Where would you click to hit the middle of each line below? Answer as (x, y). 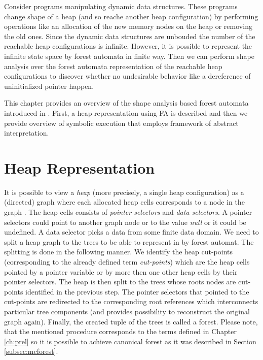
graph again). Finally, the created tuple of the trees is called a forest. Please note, (131, 321)
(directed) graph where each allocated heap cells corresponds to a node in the (124, 202)
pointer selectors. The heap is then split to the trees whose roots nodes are (120, 282)
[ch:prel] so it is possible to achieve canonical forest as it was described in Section (130, 341)
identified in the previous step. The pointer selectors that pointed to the (137, 291)
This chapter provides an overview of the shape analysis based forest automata (126, 103)
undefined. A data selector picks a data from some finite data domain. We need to (131, 232)
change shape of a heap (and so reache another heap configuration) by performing (131, 16)
